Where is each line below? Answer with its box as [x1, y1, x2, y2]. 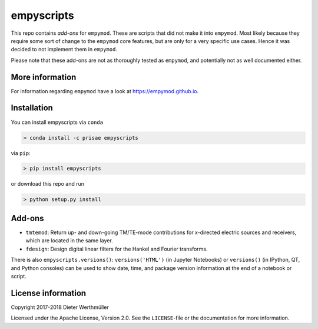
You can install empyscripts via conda [11, 119, 103, 126]
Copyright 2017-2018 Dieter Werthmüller [11, 304, 109, 311]
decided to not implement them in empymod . [11, 46, 118, 53]
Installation [11, 103, 53, 113]
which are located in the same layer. [25, 237, 113, 244]
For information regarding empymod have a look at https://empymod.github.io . [11, 87, 199, 94]
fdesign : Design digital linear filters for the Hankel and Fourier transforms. [25, 245, 208, 252]
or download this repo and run [11, 180, 85, 187]
